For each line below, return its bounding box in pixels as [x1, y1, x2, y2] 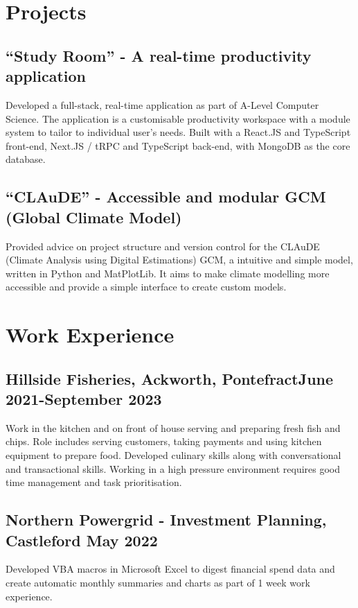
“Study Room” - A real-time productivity [6, 44, 312, 66]
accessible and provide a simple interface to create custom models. [6, 279, 287, 294]
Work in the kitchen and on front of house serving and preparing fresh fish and [6, 420, 341, 435]
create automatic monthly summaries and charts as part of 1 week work [6, 575, 310, 590]
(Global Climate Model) [6, 206, 182, 227]
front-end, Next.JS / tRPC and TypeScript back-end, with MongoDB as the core [6, 138, 350, 153]
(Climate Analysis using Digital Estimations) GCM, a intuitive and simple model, [6, 252, 353, 267]
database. [6, 152, 46, 166]
